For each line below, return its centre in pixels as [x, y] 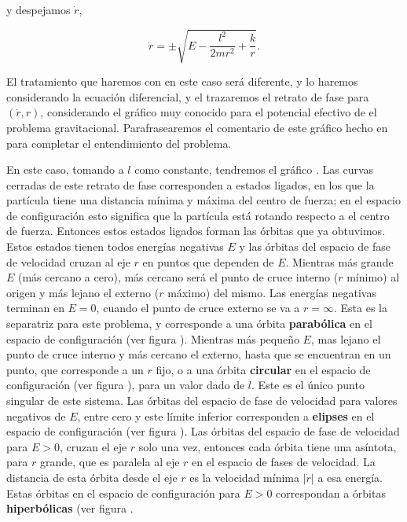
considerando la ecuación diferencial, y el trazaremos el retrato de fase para [188, 96]
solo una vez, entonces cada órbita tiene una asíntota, [268, 446]
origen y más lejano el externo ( [83, 292]
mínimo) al [373, 277]
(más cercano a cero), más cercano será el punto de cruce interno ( [178, 277]
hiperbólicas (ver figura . [70, 508]
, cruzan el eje [93, 446]
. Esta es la [361, 308]
